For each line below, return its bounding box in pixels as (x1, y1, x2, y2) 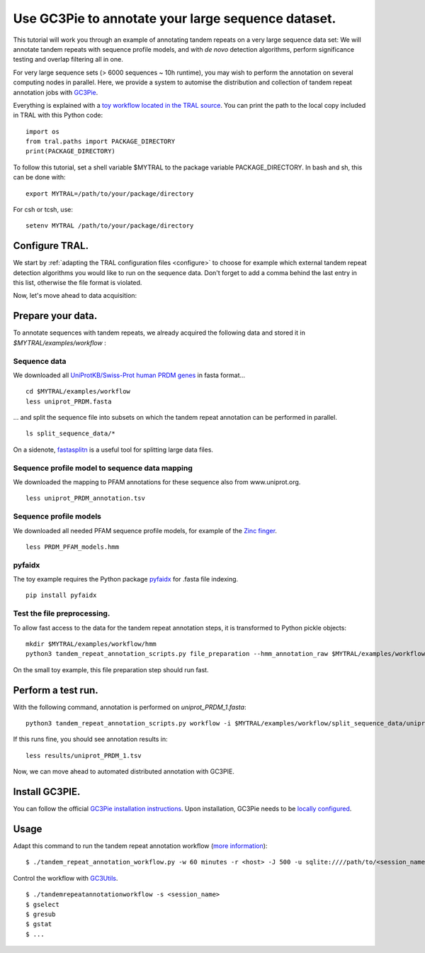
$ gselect (25, 901, 59, 908)
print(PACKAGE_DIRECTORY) (25, 147, 116, 155)
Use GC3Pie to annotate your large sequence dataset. (13, 11, 336, 26)
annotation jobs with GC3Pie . (13, 88, 98, 96)
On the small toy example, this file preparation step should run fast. (13, 665, 209, 674)
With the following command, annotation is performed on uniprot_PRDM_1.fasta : (13, 703, 246, 711)
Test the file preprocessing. (13, 608, 110, 618)
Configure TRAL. (13, 240, 89, 252)
